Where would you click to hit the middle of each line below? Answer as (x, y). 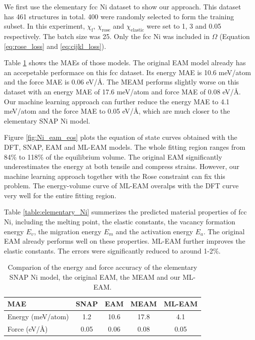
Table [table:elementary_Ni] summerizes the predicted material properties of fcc (126, 212)
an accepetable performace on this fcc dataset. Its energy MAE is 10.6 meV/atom (127, 72)
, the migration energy (68, 231)
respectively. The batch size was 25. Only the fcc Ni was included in (107, 36)
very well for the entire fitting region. (60, 195)
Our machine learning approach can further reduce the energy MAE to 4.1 (117, 101)
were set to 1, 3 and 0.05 (184, 26)
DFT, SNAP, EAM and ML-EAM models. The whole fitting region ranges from (125, 147)
